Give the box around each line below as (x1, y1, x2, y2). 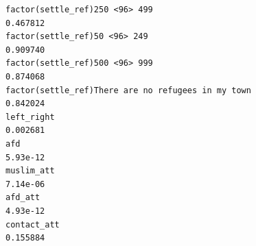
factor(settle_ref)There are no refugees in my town (5, 85, 251, 95)
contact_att (5, 219, 60, 230)
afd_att (5, 193, 40, 203)
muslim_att (5, 166, 55, 176)
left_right (5, 112, 55, 122)
